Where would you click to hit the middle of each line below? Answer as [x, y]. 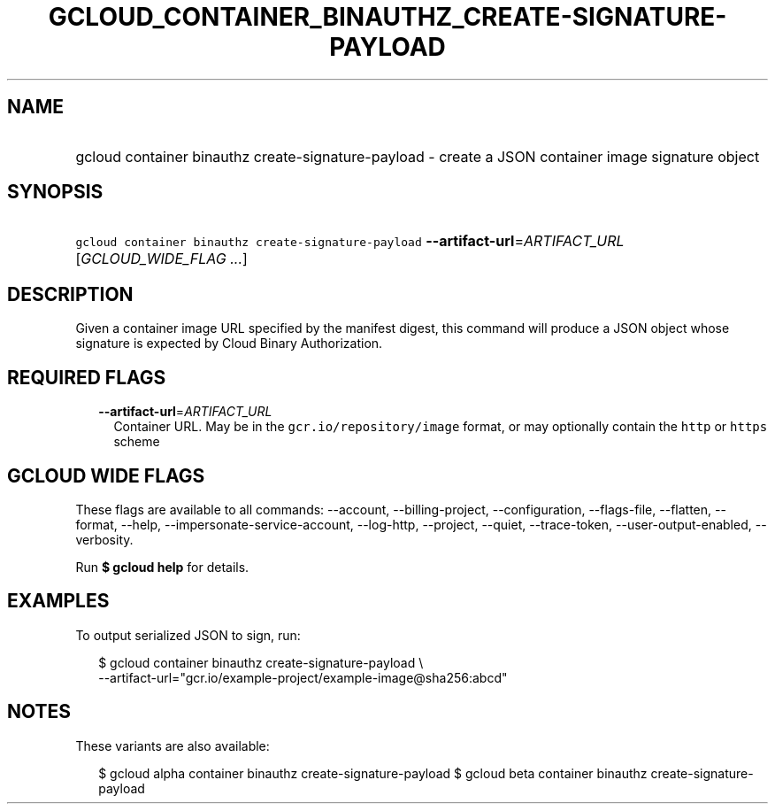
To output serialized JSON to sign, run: [188, 635]
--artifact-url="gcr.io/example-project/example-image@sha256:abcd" [303, 677]
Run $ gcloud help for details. [162, 567]
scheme [137, 442]
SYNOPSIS [55, 192]
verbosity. [104, 539]
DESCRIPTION [70, 294]
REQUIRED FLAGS [87, 377]
